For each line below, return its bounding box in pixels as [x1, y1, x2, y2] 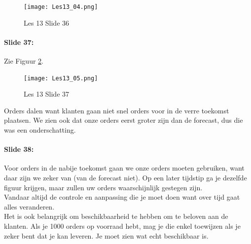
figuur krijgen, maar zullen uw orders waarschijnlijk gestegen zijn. [4, 182, 203, 192]
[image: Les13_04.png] [24, 3, 98, 10]
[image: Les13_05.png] [24, 74, 98, 82]
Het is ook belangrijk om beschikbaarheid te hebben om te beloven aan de [4, 211, 228, 221]
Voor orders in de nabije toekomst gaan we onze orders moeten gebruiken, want [4, 163, 245, 173]
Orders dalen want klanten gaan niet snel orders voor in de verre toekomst [4, 105, 229, 115]
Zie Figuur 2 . [4, 56, 43, 66]
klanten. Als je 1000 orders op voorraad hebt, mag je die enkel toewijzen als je [4, 221, 241, 231]
